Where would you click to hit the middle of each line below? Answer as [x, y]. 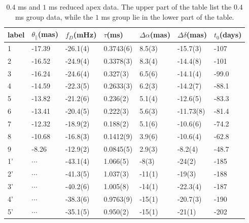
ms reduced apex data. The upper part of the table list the [140, 7]
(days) [230, 35]
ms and [29, 7]
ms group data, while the [54, 16]
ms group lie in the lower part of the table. [168, 16]
